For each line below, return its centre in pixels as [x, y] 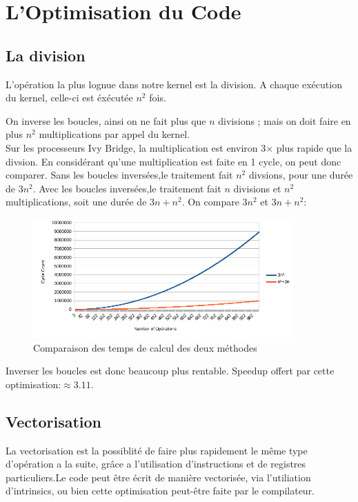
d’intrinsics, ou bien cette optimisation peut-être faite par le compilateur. [160, 491]
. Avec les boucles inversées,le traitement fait [127, 188]
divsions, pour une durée [301, 175]
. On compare [210, 202]
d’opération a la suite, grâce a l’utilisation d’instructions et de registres [156, 464]
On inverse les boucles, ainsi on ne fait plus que [106, 120]
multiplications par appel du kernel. [115, 134]
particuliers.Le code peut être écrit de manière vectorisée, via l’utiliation [158, 477]
